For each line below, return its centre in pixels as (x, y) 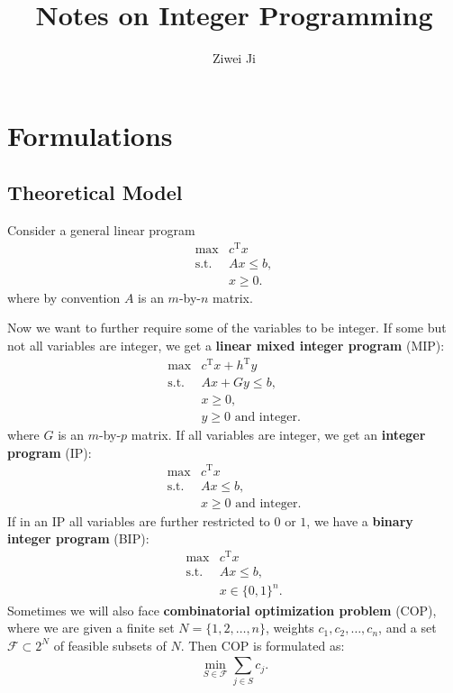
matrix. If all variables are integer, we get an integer (278, 435)
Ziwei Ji (234, 58)
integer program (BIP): (78, 538)
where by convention (64, 297)
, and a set (408, 628)
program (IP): (50, 452)
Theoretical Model (95, 192)
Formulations (90, 135)
